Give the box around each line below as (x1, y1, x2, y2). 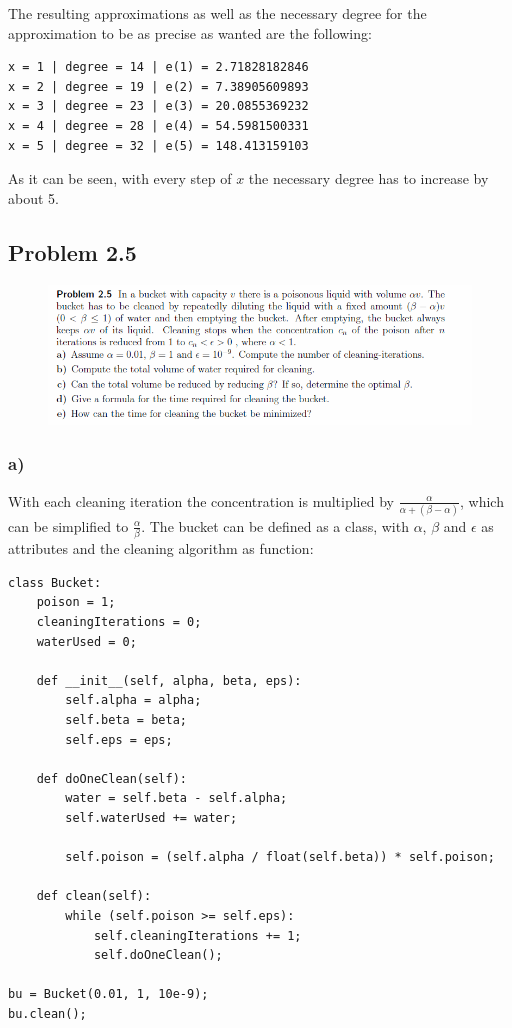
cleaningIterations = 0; (36, 615, 202, 629)
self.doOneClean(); (93, 948, 223, 963)
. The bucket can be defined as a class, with (141, 515, 409, 536)
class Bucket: (8, 575, 102, 590)
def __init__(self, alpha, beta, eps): (36, 673, 302, 688)
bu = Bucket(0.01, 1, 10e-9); (8, 987, 209, 1002)
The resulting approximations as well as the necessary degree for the (8, 3, 427, 23)
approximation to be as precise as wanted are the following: (8, 22, 372, 43)
